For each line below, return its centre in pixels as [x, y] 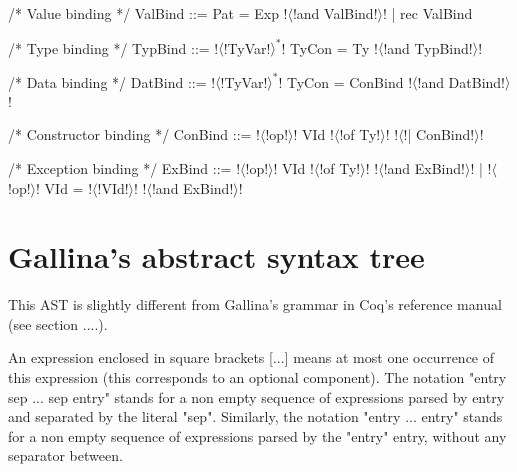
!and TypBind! [428, 47]
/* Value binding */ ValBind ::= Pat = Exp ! [148, 13]
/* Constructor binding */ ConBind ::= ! [134, 134]
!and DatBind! [461, 81]
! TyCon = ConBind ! [345, 81]
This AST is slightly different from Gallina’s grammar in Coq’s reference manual [255, 304]
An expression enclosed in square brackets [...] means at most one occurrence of [251, 357]
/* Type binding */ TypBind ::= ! [113, 47]
